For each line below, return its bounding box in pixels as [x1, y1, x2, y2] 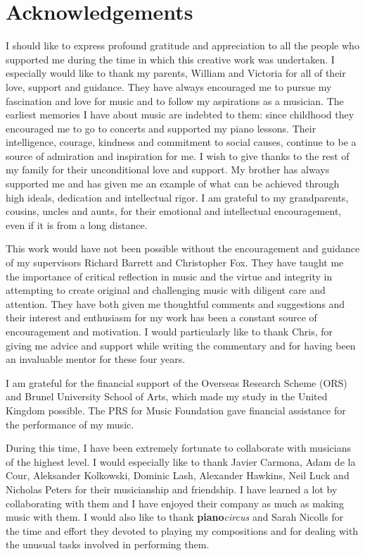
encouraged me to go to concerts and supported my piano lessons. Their [6, 121, 316, 135]
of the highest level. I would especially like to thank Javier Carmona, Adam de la [6, 454, 356, 469]
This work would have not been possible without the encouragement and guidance [6, 241, 360, 256]
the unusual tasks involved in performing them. [6, 537, 210, 552]
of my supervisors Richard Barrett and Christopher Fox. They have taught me [6, 255, 344, 270]
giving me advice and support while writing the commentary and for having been [6, 338, 356, 352]
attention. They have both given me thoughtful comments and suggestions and [6, 296, 345, 311]
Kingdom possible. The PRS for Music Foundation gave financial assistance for [6, 402, 346, 417]
